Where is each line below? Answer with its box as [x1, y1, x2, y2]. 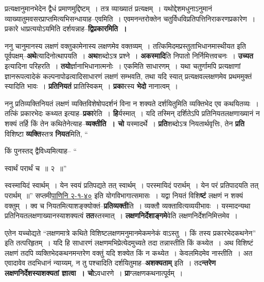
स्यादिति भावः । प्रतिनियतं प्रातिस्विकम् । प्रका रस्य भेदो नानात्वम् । [5, 81, 178, 91]
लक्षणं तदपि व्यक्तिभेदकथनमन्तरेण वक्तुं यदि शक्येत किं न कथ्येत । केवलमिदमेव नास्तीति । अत [5, 247, 253, 258]
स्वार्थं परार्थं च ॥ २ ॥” [5, 162, 67, 173]
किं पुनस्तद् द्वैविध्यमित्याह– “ [5, 145, 77, 156]
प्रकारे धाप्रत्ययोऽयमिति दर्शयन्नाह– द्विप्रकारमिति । [5, 23, 127, 34]
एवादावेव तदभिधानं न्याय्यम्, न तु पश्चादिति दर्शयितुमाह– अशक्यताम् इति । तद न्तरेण [5, 257, 216, 268]
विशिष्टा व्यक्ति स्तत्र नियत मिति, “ [5, 128, 88, 139]
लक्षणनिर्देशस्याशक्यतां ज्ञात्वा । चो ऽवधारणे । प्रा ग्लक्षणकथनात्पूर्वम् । [5, 268, 183, 278]
